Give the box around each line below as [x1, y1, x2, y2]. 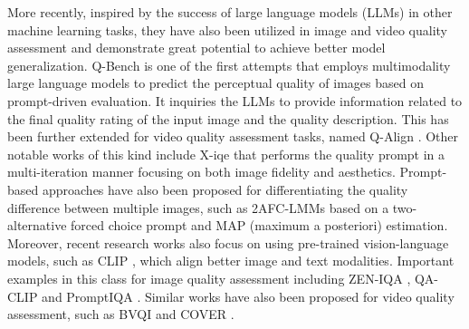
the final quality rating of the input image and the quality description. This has [7, 109, 449, 128]
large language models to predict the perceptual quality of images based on [7, 73, 425, 92]
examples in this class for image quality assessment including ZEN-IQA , [7, 268, 411, 287]
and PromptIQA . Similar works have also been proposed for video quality [42, 286, 455, 305]
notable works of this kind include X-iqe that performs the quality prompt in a [7, 144, 445, 163]
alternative [7, 216, 67, 235]
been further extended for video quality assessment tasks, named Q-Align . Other [7, 127, 459, 146]
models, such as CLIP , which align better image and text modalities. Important [7, 251, 455, 270]
